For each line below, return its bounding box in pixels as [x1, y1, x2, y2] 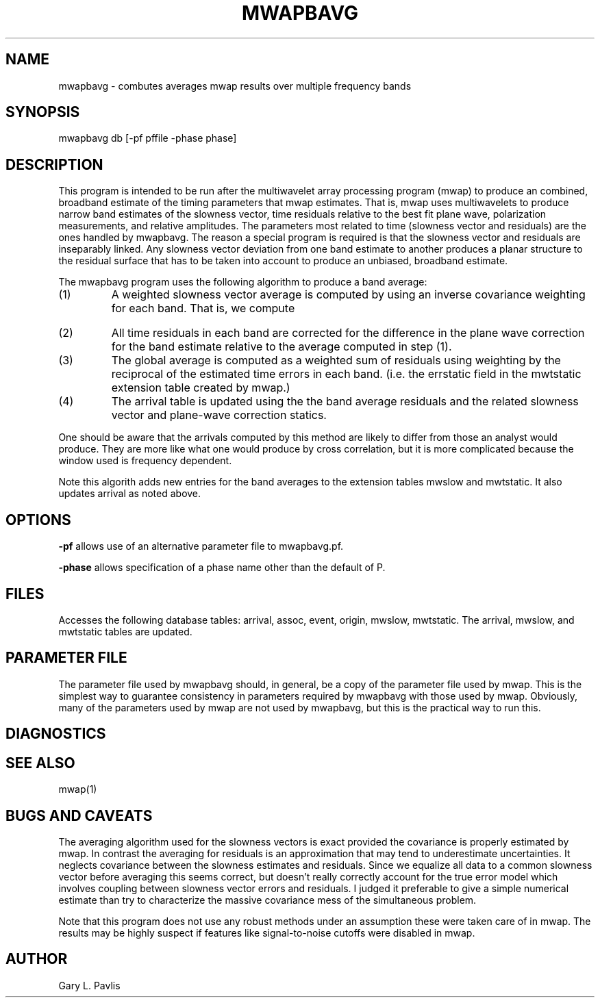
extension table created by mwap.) [111, 381, 290, 395]
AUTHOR [5, 950, 68, 968]
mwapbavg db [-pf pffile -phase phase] [58, 132, 237, 144]
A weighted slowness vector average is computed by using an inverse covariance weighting [111, 288, 586, 302]
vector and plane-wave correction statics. [111, 408, 327, 422]
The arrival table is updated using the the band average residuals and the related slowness [111, 394, 579, 409]
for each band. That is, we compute [111, 301, 295, 316]
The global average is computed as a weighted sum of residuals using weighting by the [111, 353, 561, 368]
